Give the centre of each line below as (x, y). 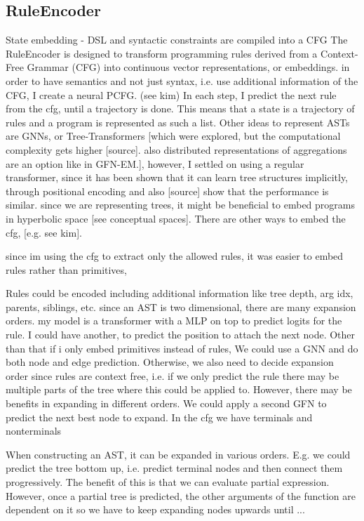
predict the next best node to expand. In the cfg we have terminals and (159, 417)
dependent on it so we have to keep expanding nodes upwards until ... (155, 509)
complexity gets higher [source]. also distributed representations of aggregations (176, 149)
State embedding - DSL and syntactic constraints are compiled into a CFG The (177, 40)
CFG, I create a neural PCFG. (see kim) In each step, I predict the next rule (171, 94)
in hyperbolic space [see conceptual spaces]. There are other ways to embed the (176, 218)
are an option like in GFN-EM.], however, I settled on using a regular (155, 163)
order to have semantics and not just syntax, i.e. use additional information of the (182, 80)
